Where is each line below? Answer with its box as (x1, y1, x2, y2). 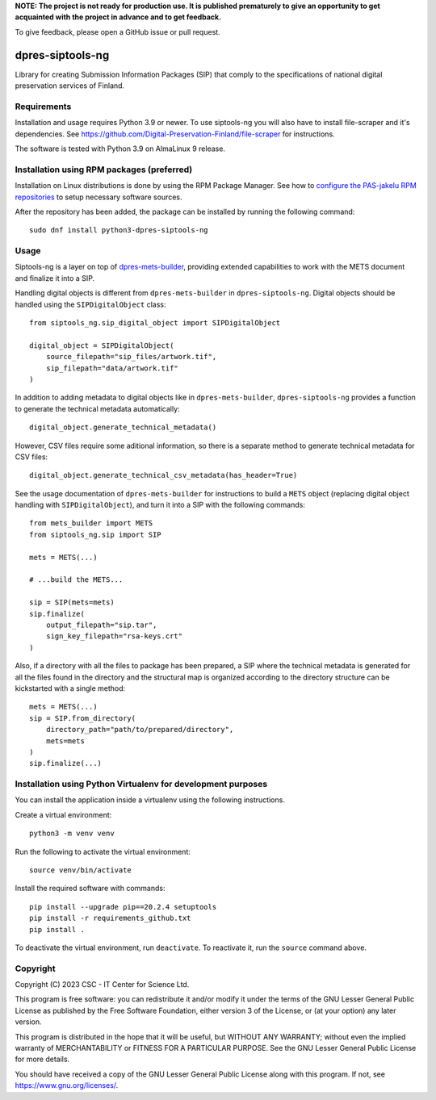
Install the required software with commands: (15, 884, 166, 893)
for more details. (15, 1054, 70, 1064)
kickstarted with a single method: (15, 683, 126, 693)
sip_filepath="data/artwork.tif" (45, 363, 179, 373)
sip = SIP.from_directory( (29, 713, 136, 722)
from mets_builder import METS (29, 519, 153, 528)
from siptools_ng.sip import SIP (29, 529, 161, 539)
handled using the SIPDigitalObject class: (15, 299, 166, 309)
